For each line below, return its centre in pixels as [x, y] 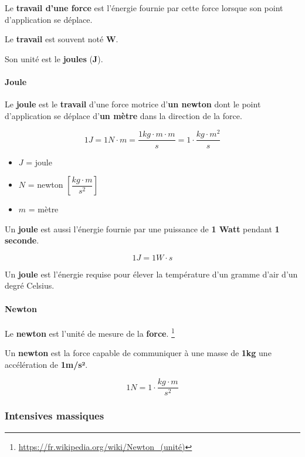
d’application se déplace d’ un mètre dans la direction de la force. [123, 115]
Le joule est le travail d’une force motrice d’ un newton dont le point [133, 104]
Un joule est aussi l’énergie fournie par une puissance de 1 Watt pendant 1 [142, 229]
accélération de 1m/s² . [46, 364]
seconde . [22, 240]
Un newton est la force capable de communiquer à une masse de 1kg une [138, 353]
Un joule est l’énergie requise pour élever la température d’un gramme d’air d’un [151, 274]
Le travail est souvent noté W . [62, 39]
